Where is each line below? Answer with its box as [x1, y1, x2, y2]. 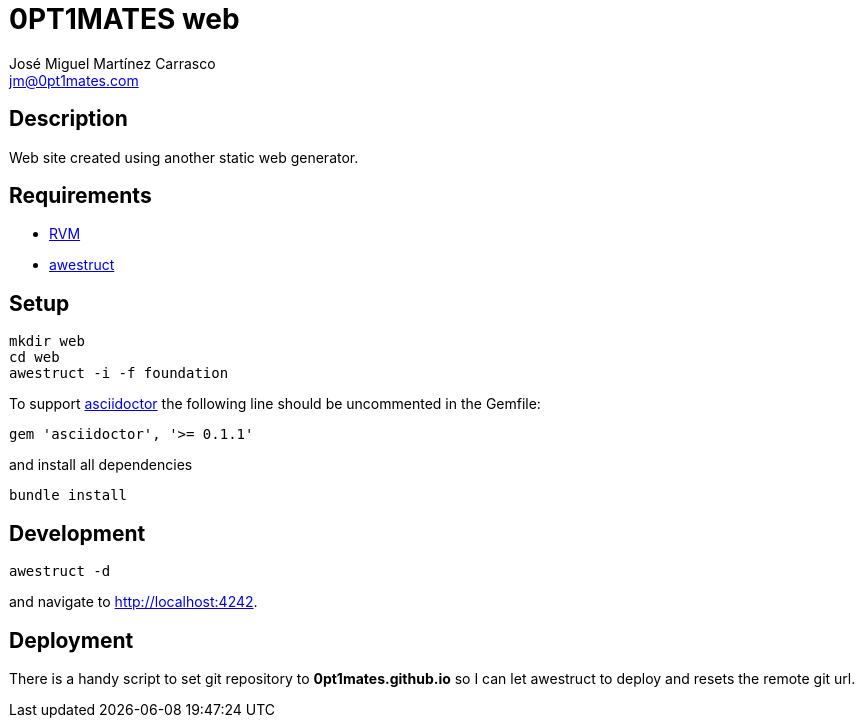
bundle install [9, 487, 128, 504]
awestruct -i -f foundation [9, 365, 229, 382]
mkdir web [9, 333, 85, 350]
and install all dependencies [9, 456, 193, 474]
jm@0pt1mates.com [9, 71, 139, 89]
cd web [9, 349, 60, 366]
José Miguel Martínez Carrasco [9, 54, 216, 72]
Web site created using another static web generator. [9, 148, 359, 166]
